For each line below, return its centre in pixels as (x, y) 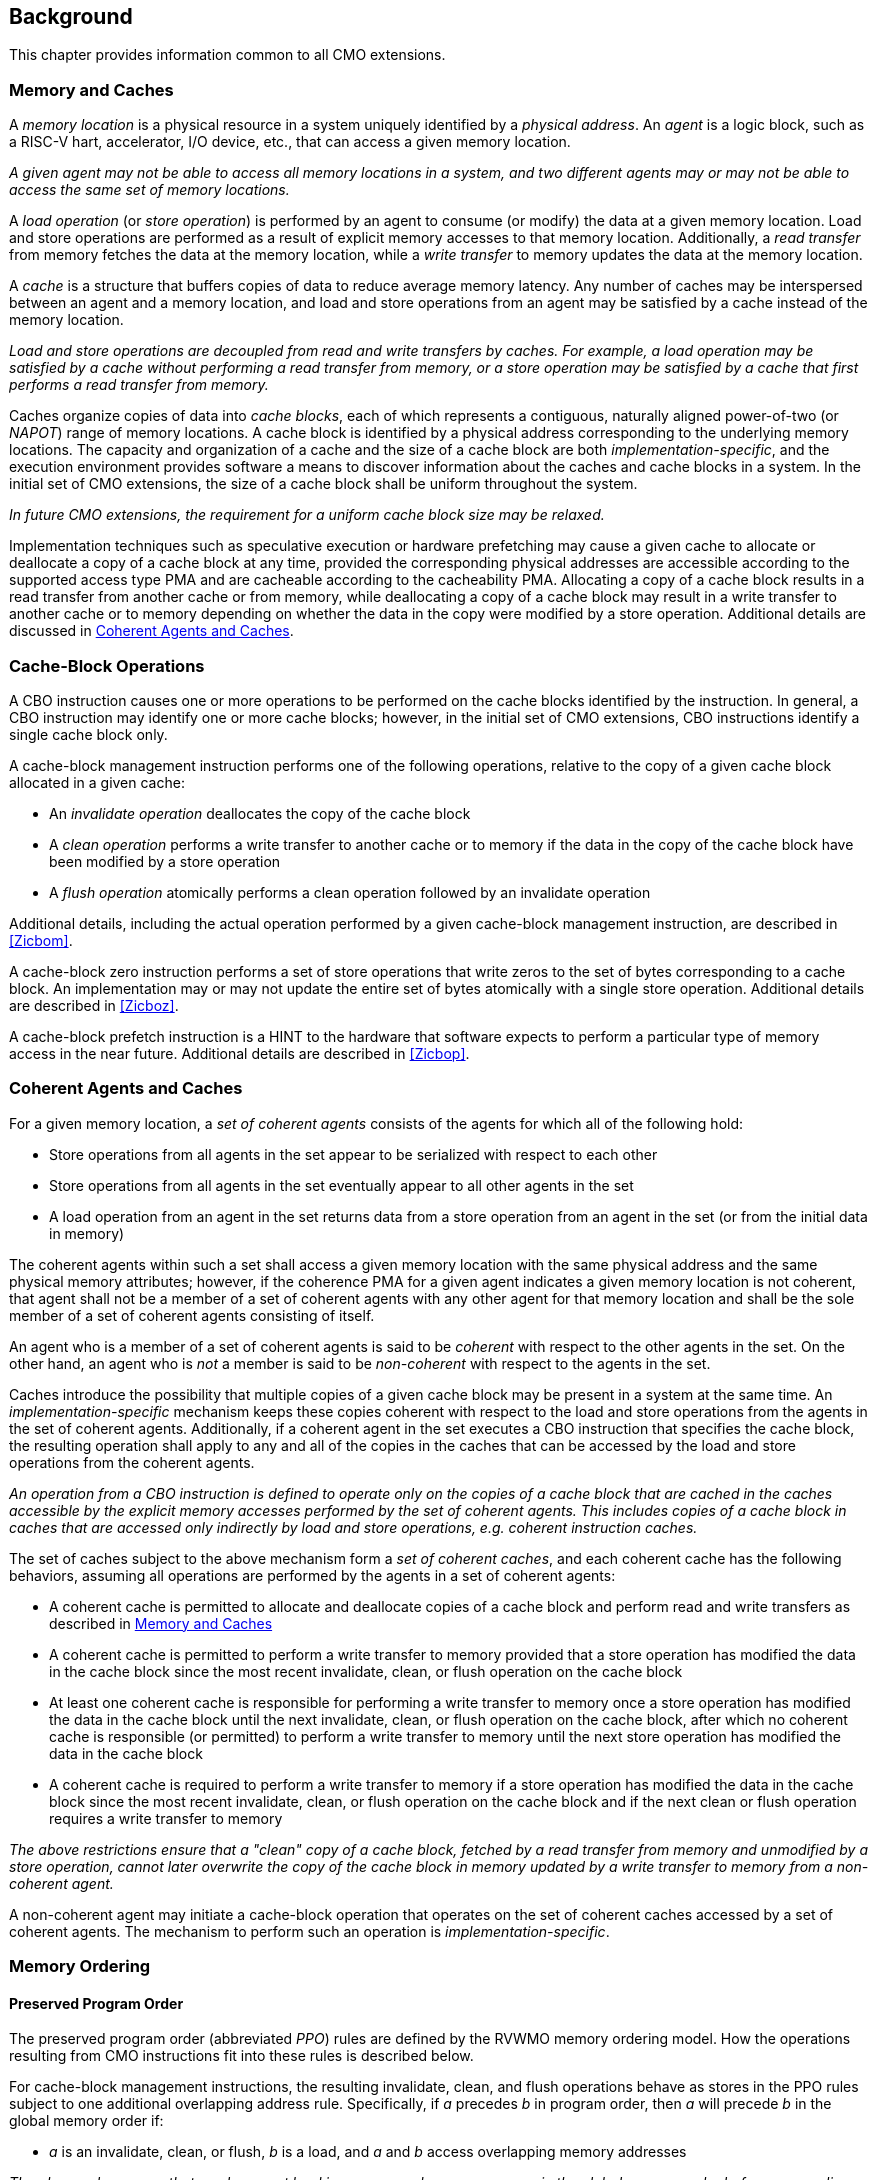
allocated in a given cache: (97, 782)
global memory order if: (86, 2121)
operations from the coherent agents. (132, 1462)
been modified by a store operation (165, 861)
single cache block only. (88, 734)
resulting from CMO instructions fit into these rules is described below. (241, 2056)
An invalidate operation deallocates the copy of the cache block (260, 813)
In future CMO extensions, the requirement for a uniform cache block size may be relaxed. (307, 515)
